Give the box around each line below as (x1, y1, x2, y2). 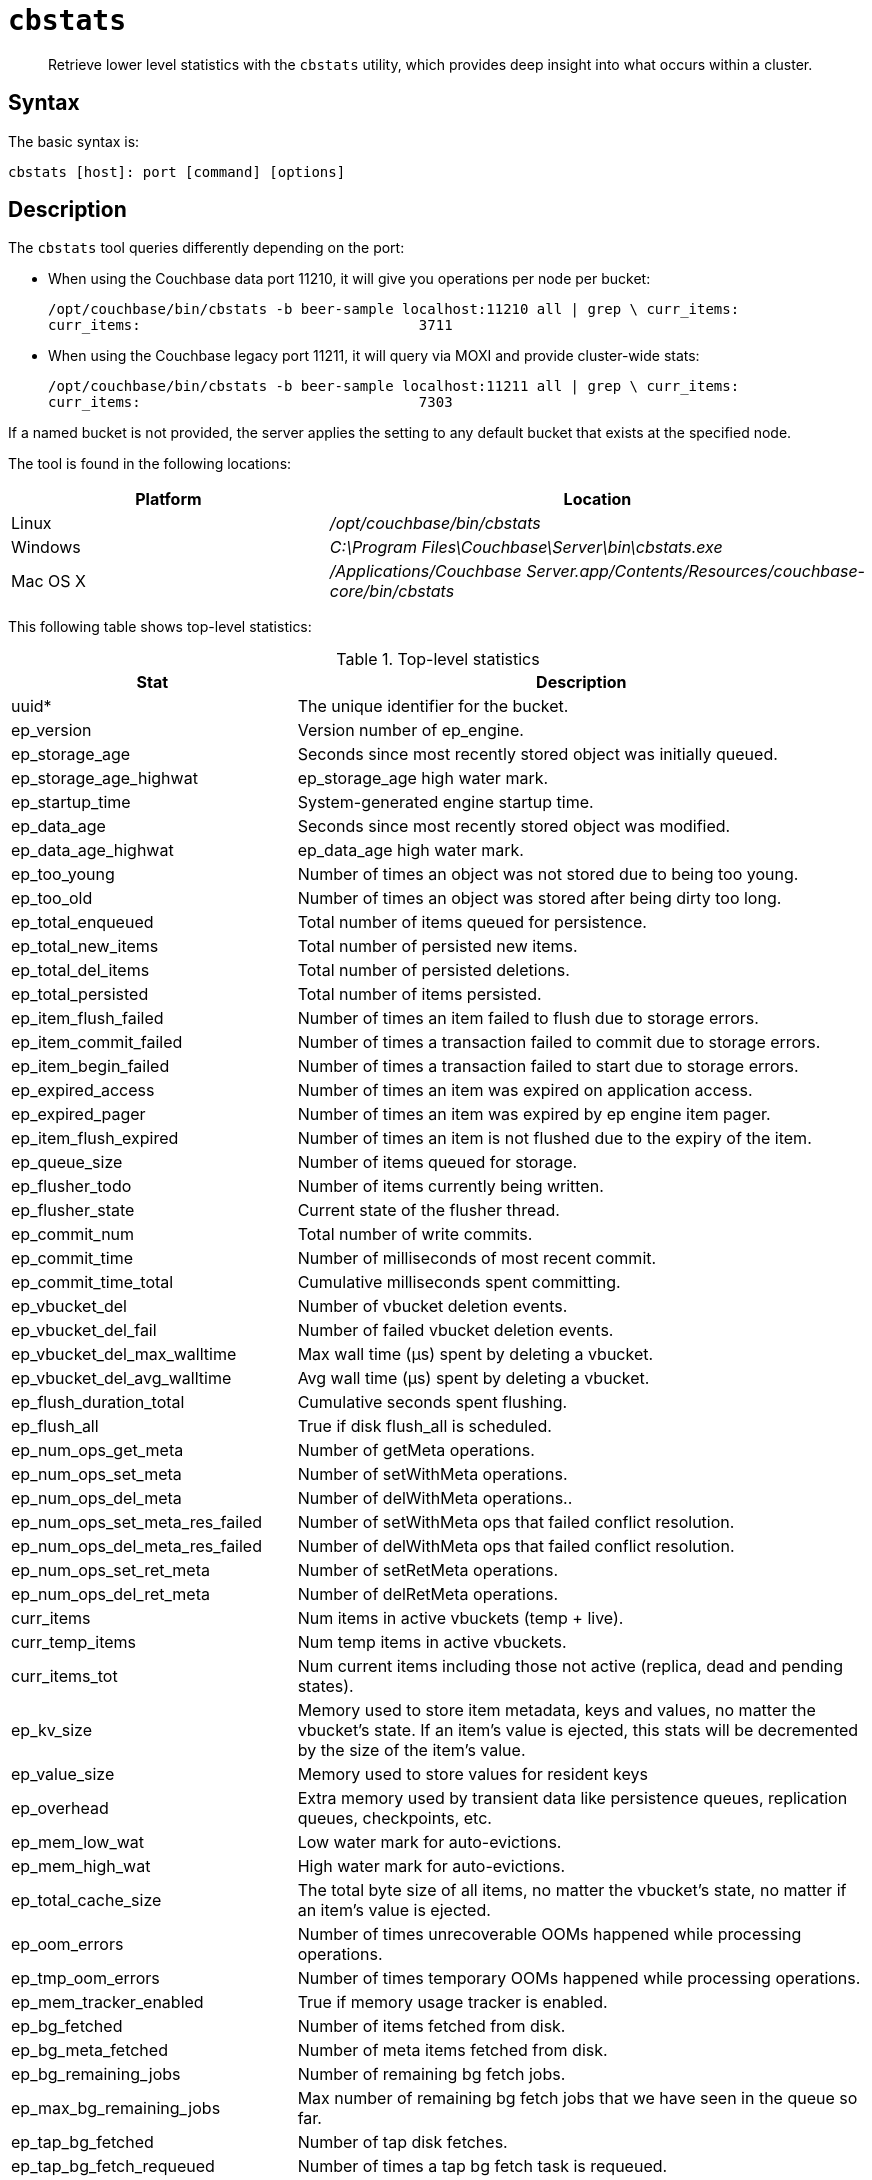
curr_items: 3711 (48, 317, 453, 334)
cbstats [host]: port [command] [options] (8, 163, 346, 180)
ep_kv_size (11, 1720, 93, 1741)
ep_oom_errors (11, 1934, 124, 1955)
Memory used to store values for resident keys (297, 1764, 648, 1785)
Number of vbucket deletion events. (297, 1296, 568, 1317)
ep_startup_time (11, 792, 131, 813)
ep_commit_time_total (11, 1272, 174, 1293)
